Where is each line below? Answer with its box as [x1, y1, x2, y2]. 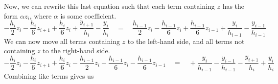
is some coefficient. [60, 10, 116, 21]
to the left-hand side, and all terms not [127, 36, 245, 46]
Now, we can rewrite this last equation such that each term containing [4, 1, 215, 11]
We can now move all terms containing [4, 36, 120, 46]
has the [222, 1, 245, 11]
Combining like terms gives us [4, 71, 94, 81]
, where [29, 10, 52, 21]
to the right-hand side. [43, 45, 110, 56]
